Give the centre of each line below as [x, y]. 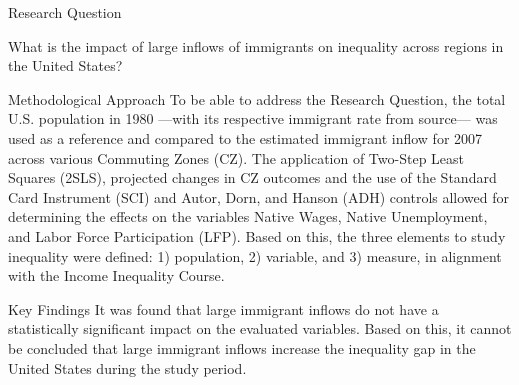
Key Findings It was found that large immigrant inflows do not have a [223, 308]
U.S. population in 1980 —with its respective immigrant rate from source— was [253, 118]
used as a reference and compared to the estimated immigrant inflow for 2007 [245, 137]
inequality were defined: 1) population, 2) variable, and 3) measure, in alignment [255, 255]
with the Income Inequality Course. [116, 275]
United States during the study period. [127, 367]
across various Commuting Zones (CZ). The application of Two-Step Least [236, 157]
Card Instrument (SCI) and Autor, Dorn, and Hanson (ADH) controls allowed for [259, 196]
